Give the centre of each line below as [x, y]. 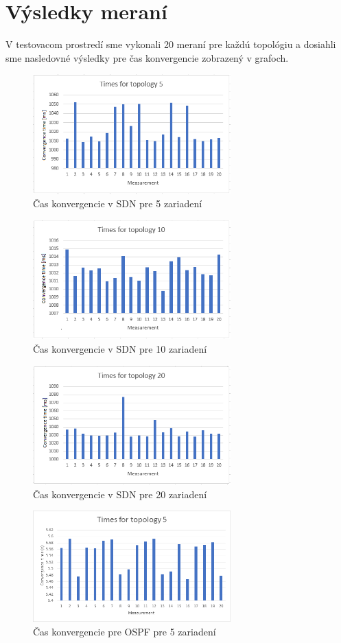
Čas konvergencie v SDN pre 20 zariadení [120, 494]
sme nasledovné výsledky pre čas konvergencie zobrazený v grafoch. [147, 57]
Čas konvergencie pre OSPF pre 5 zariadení [125, 632]
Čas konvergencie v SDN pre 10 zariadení [120, 348]
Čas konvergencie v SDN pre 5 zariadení [118, 203]
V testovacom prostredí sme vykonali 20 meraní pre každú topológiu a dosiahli [171, 44]
